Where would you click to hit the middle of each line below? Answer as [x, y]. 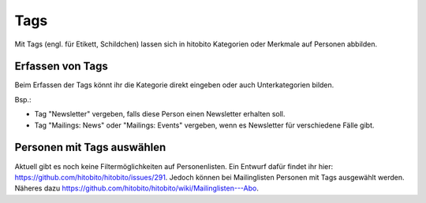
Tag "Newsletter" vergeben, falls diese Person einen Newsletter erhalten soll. [160, 114]
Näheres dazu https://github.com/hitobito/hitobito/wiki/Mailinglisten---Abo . [137, 188]
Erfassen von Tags [61, 66]
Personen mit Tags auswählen [90, 148]
